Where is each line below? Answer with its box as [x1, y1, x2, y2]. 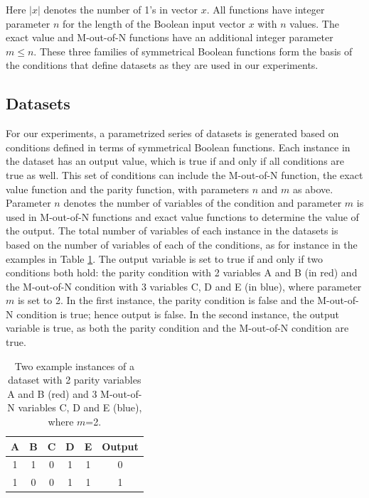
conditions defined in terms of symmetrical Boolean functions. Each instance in [6, 139, 351, 154]
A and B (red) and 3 [7, 386, 97, 401]
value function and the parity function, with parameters [6, 181, 250, 196]
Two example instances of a [14, 358, 134, 373]
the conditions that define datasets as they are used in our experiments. [6, 58, 319, 72]
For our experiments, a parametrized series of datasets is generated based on [6, 126, 339, 141]
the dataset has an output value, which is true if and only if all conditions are [6, 153, 345, 168]
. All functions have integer [206, 2, 325, 16]
